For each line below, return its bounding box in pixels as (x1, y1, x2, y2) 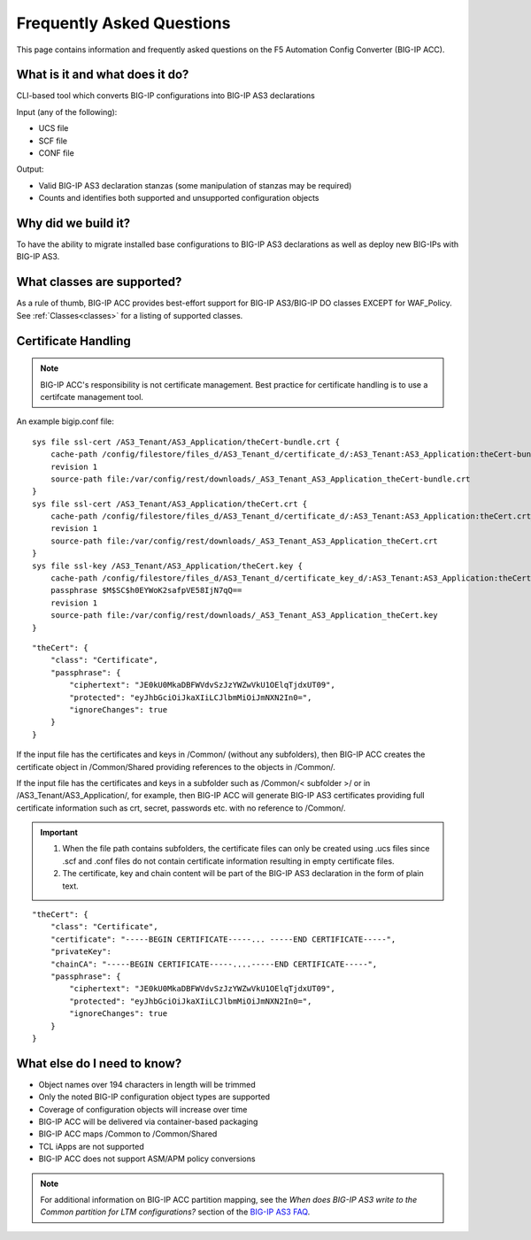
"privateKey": (50, 947, 112, 957)
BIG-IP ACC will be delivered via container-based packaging (38, 1116, 258, 1128)
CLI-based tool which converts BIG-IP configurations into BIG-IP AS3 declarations (16, 90, 316, 101)
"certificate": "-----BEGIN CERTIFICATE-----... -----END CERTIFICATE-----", (50, 934, 396, 944)
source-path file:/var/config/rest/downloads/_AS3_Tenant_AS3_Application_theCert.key (50, 611, 438, 620)
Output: (16, 164, 44, 174)
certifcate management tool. (40, 391, 143, 402)
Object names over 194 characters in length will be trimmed (38, 1079, 256, 1090)
